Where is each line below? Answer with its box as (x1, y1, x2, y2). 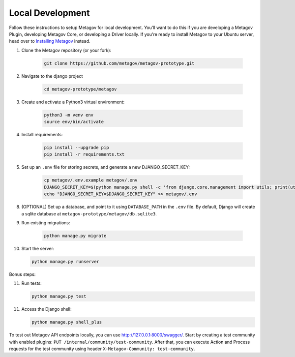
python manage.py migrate (44, 233, 107, 238)
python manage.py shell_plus (31, 320, 102, 325)
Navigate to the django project (21, 73, 83, 79)
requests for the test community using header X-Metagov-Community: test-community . (9, 346, 195, 352)
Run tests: (21, 280, 42, 286)
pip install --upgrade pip (44, 145, 109, 150)
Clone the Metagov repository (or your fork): (21, 47, 112, 53)
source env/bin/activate (44, 119, 104, 125)
